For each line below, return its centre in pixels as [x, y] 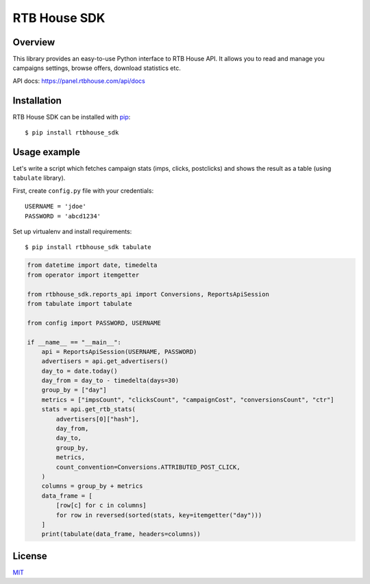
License [30, 556]
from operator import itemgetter [83, 275]
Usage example [47, 152]
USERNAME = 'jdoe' [56, 207]
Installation [37, 101]
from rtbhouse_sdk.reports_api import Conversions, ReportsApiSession [148, 294]
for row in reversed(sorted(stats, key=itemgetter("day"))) [159, 515]
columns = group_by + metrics [92, 486]
